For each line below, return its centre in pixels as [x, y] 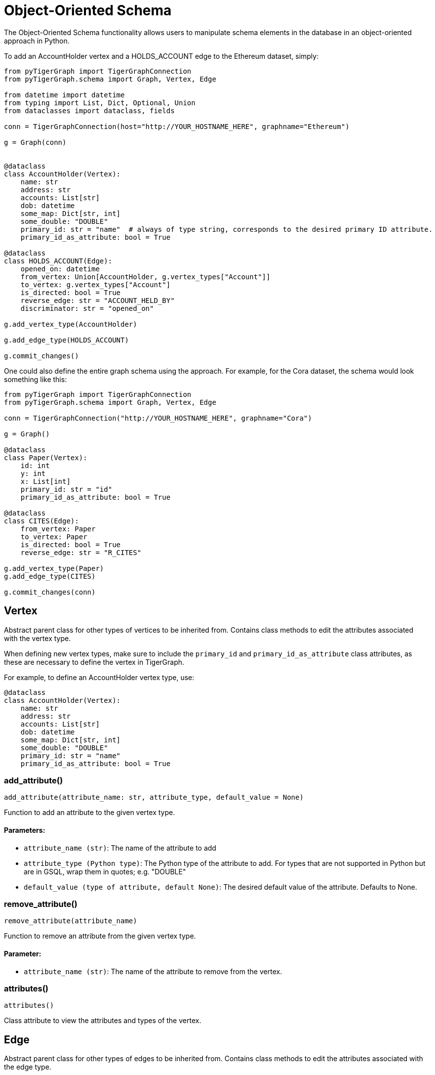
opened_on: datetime [60, 269]
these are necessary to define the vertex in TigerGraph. [94, 662]
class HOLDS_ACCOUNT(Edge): [58, 261]
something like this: [36, 379]
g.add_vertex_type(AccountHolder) [71, 324]
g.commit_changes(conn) [50, 592]
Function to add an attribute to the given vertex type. [90, 813]
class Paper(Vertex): [46, 457]
